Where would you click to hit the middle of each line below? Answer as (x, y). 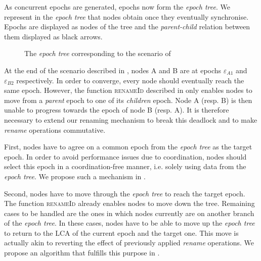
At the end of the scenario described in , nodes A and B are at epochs (113, 70)
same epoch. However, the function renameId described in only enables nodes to (128, 90)
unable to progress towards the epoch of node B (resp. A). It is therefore (117, 110)
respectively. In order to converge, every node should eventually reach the (130, 80)
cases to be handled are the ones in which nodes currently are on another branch (129, 213)
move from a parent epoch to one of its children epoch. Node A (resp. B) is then (128, 100)
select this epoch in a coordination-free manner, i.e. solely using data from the (125, 166)
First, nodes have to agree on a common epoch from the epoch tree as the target (128, 147)
